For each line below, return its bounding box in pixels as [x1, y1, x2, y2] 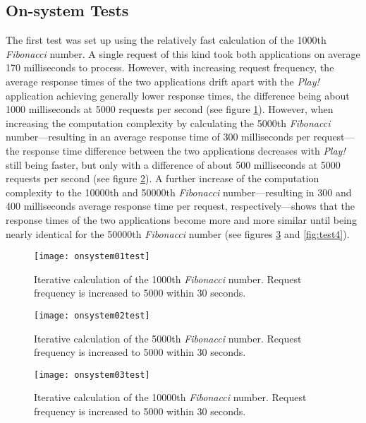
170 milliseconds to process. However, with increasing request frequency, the [6, 60, 334, 75]
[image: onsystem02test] [34, 310, 150, 321]
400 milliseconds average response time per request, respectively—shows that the [6, 198, 355, 213]
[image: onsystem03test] [34, 369, 150, 380]
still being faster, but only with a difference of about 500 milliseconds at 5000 [6, 157, 341, 172]
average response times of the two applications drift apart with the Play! [6, 73, 319, 88]
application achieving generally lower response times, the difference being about [6, 88, 350, 102]
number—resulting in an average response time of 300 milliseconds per [6, 129, 310, 144]
